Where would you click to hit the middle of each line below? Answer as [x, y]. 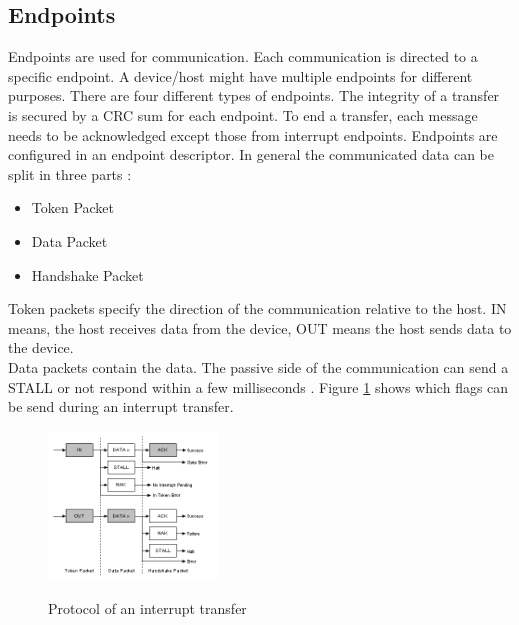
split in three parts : [70, 173]
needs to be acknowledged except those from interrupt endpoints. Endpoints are [253, 134]
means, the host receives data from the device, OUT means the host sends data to [260, 327]
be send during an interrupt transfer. [121, 406]
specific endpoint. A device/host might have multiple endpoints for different [240, 75]
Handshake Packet [87, 274]
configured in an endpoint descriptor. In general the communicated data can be [251, 154]
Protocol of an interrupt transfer [147, 607]
